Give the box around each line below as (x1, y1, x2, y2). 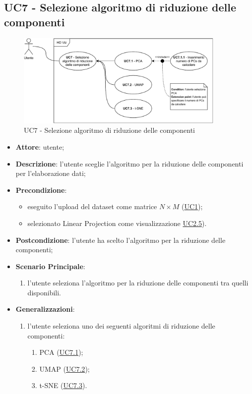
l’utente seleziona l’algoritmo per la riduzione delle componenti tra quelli (27, 278, 249, 288)
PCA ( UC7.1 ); (39, 347, 83, 357)
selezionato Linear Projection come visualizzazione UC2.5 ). (27, 218, 207, 228)
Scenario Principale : (15, 261, 85, 271)
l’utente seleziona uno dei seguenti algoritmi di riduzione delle (27, 321, 215, 331)
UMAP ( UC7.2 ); (39, 363, 90, 374)
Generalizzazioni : (15, 304, 75, 314)
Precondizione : (15, 184, 67, 195)
